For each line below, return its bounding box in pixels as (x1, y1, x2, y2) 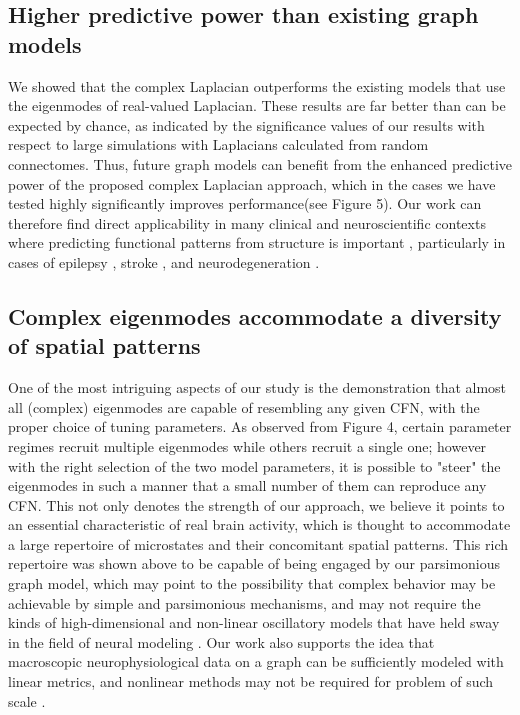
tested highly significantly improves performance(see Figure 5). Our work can (8, 193, 482, 214)
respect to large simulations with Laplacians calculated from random (8, 134, 429, 155)
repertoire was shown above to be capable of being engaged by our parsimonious (8, 553, 501, 574)
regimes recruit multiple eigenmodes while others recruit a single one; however (8, 435, 487, 456)
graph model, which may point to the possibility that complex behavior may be (8, 573, 496, 594)
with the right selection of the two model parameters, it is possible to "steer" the (8, 455, 501, 476)
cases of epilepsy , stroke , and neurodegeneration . (8, 251, 320, 272)
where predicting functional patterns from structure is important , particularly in (8, 232, 506, 253)
